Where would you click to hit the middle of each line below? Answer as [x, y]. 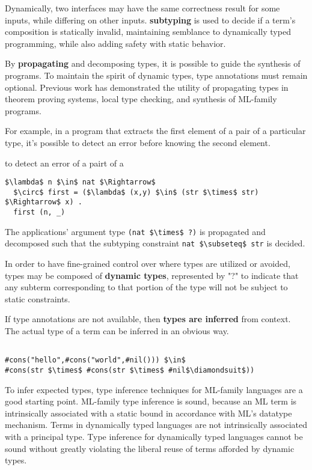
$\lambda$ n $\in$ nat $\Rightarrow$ [80, 182]
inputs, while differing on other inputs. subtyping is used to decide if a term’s [150, 20]
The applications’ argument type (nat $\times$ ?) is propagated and [135, 231]
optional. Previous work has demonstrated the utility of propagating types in [147, 87]
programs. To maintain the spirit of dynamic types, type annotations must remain [156, 75]
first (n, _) [39, 212]
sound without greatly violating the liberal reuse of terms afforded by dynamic [150, 448]
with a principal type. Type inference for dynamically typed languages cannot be [154, 436]
